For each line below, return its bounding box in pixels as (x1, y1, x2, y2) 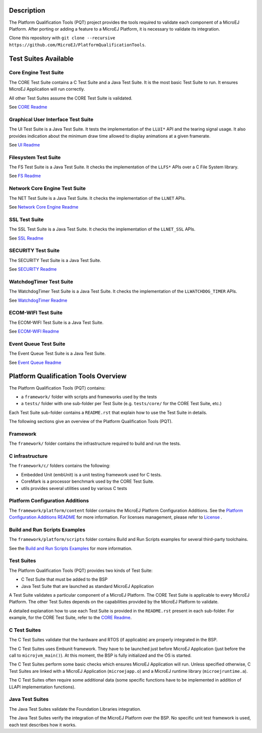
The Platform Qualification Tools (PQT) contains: (9, 385, 106, 391)
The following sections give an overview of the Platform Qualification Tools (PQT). (9, 419, 173, 424)
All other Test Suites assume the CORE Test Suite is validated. (9, 95, 133, 101)
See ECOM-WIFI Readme (9, 328, 59, 334)
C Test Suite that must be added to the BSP (21, 576, 108, 582)
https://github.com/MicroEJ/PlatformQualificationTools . (9, 42, 146, 48)
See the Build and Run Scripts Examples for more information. (9, 545, 133, 551)
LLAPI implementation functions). (9, 684, 76, 690)
